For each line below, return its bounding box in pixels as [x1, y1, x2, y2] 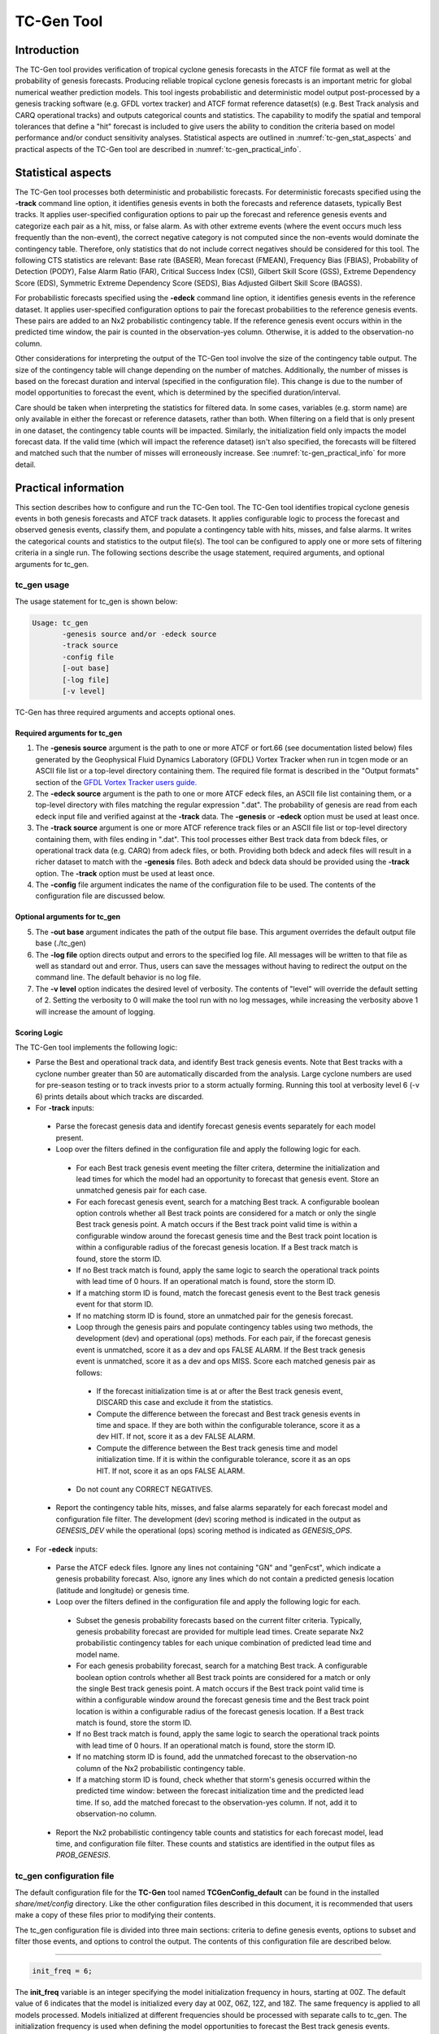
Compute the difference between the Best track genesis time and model [96, 1443, 338, 1452]
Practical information [15, 481, 125, 495]
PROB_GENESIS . [55, 1850, 111, 1860]
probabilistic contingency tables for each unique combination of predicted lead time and [76, 1638, 372, 1648]
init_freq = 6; [32, 1966, 93, 1976]
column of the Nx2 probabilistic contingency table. [76, 1763, 246, 1773]
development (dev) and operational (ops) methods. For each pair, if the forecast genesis [76, 1333, 372, 1343]
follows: [76, 1368, 102, 1377]
